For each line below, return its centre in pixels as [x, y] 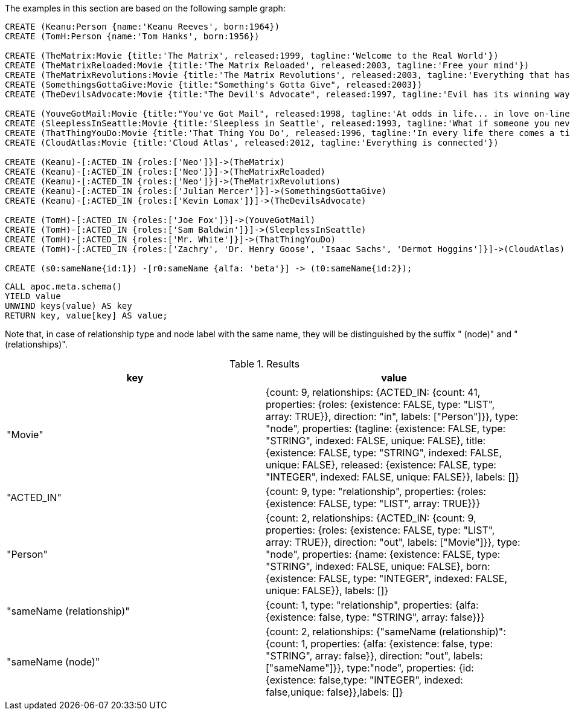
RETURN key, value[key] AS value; [86, 315]
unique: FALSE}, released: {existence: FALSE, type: [381, 465]
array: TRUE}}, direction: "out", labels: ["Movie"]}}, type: [393, 542]
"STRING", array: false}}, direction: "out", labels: [374, 656]
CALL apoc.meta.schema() [63, 286]
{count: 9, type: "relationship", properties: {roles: [376, 491]
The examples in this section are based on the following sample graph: [145, 8]
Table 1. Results [264, 364]
